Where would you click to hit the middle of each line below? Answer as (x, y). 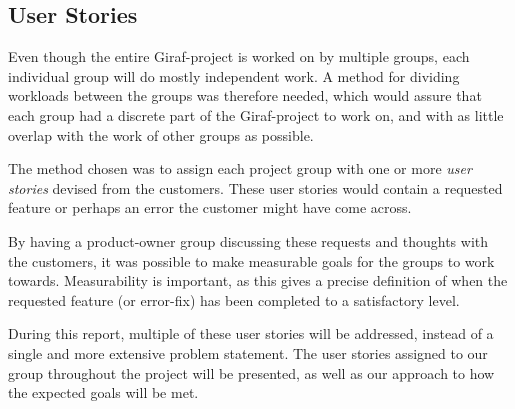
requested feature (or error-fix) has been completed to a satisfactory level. (234, 299)
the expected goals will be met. (103, 392)
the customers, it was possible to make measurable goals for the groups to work (251, 260)
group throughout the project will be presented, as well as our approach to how (251, 372)
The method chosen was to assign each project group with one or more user (240, 168)
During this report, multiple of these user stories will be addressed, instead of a (251, 333)
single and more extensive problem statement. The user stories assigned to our (248, 352)
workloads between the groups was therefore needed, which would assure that (245, 95)
